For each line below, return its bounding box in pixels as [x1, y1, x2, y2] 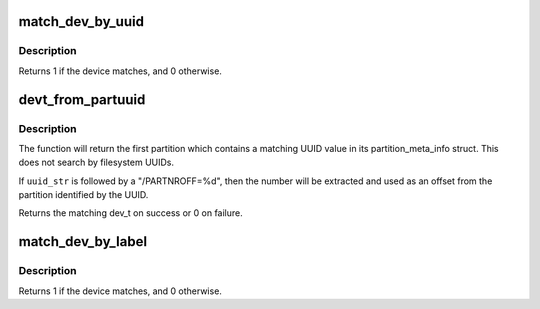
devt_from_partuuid [18, 91, 146, 108]
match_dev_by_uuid [18, 13, 145, 30]
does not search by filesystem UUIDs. [18, 156, 175, 169]
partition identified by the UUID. [18, 189, 149, 201]
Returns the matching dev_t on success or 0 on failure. [18, 207, 244, 219]
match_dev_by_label [18, 233, 148, 250]
